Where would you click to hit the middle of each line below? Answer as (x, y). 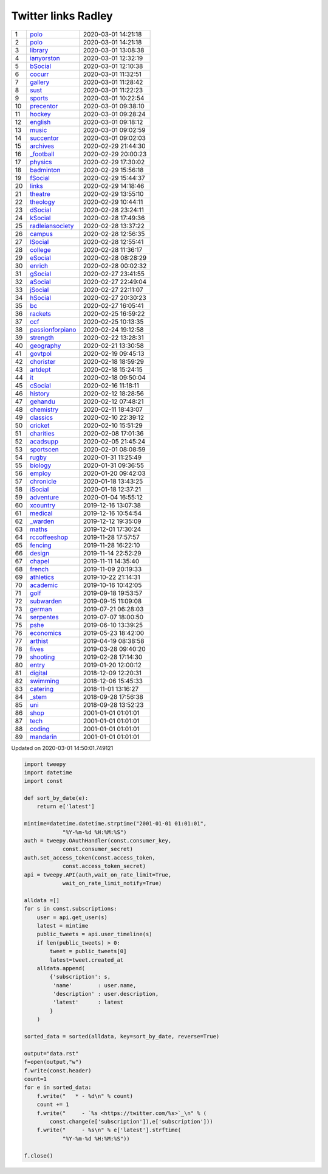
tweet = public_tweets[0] (88, 951)
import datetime (48, 772)
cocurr (39, 74)
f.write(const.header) (58, 1070)
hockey (40, 114)
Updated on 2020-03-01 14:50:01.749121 (62, 748)
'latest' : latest (88, 1002)
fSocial (39, 178)
